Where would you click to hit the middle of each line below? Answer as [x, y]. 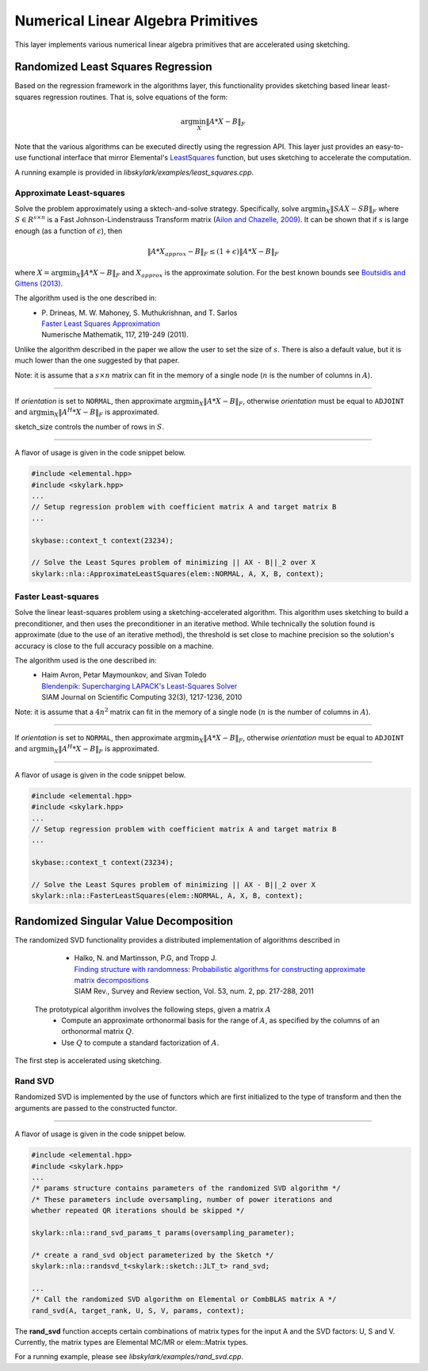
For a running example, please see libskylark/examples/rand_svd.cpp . [129, 1357]
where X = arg [39, 272]
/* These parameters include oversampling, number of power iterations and [182, 1199]
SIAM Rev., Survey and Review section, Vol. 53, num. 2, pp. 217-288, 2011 [194, 991]
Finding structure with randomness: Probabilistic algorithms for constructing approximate [220, 969]
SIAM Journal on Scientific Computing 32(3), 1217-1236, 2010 [142, 697]
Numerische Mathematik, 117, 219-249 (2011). [115, 335]
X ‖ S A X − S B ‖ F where [363, 209]
